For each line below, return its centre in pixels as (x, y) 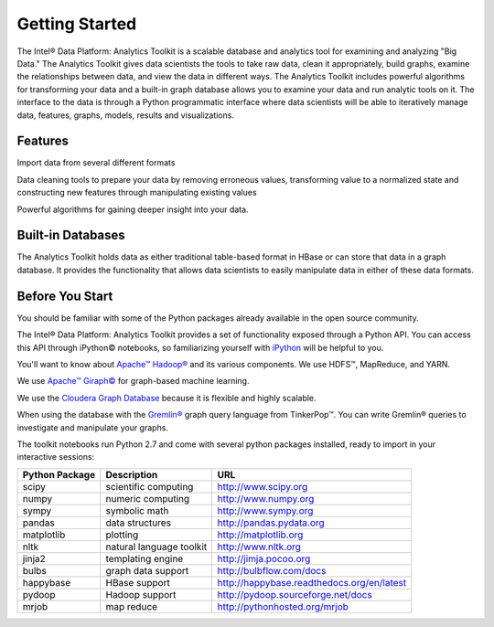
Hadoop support (141, 594)
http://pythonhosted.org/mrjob (283, 606)
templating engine (145, 558)
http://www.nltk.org (259, 547)
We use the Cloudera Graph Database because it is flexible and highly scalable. (166, 398)
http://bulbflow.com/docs (272, 570)
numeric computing (148, 498)
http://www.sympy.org (265, 510)
